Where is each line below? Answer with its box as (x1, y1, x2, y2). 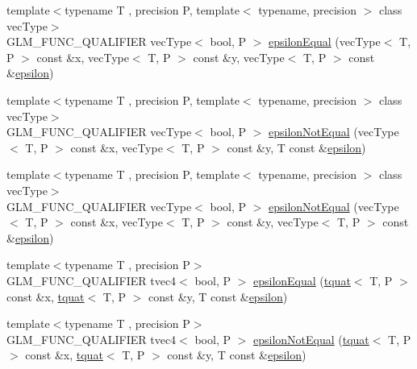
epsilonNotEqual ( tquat (252, 330, 369, 347)
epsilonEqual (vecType (269, 33, 381, 50)
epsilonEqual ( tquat (252, 272, 351, 288)
